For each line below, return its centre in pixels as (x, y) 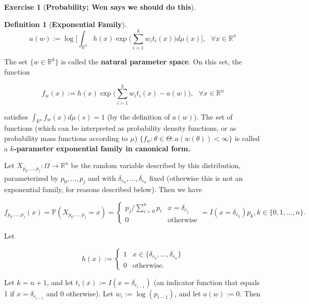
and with (102, 178)
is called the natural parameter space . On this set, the (152, 62)
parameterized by (31, 178)
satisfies (16, 116)
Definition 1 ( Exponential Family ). (65, 24)
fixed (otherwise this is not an (196, 178)
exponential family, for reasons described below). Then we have (103, 189)
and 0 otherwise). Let (80, 293)
